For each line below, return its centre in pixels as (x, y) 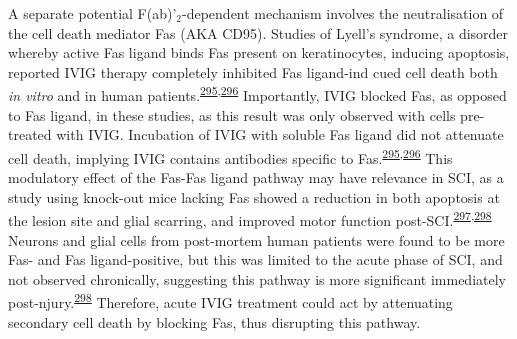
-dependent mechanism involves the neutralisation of (343, 13)
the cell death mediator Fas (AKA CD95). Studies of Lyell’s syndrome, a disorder (258, 32)
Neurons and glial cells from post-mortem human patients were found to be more (256, 239)
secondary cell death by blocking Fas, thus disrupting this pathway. (214, 321)
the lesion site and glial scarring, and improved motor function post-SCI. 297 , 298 (250, 218)
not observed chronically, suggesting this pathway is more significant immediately (257, 278)
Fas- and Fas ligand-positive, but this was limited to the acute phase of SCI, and (255, 259)
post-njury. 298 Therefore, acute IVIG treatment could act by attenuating (230, 300)
